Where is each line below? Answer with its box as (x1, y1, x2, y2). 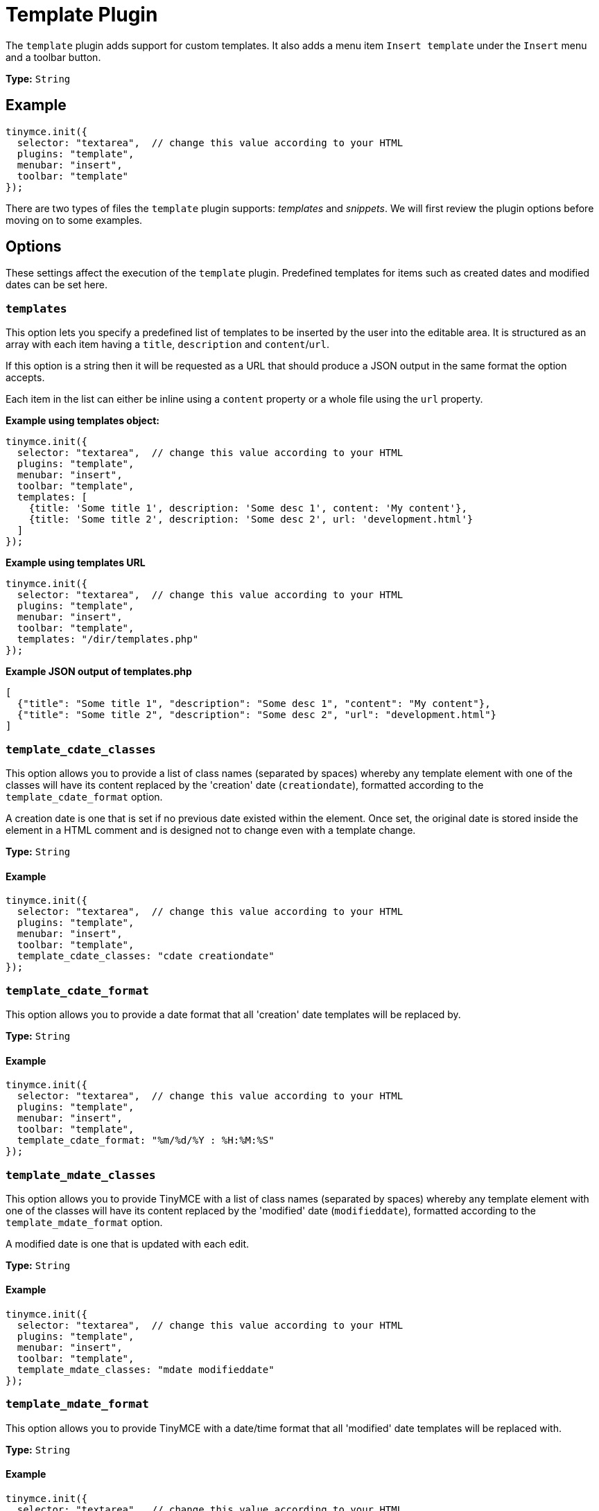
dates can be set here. (6, 279, 107, 291)
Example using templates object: (6, 414, 159, 427)
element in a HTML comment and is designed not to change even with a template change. (6, 823, 416, 836)
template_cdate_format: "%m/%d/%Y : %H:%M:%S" (17, 1135, 275, 1146)
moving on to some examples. (6, 213, 143, 226)
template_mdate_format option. (6, 1216, 163, 1228)
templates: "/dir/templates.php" (17, 634, 199, 645)
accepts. (6, 372, 45, 384)
